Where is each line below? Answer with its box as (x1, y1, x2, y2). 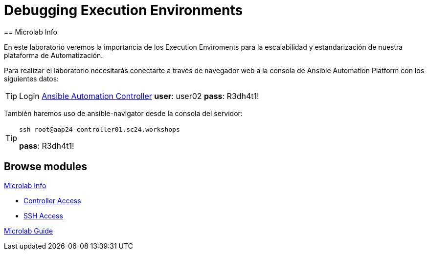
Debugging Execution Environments (4, 2, 243, 19)
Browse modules (4, 160, 87, 173)
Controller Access (23, 196, 81, 205)
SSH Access (23, 211, 63, 220)
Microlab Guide (4, 226, 53, 235)
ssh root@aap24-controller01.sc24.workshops (19, 125, 180, 133)
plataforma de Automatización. (4, 51, 103, 59)
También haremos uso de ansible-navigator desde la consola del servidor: (4, 109, 243, 117)
